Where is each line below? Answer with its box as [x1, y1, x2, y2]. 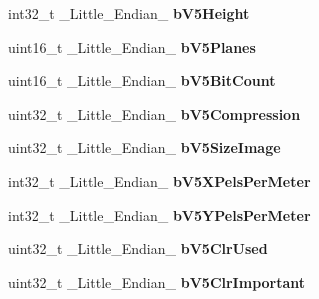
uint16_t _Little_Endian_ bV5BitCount [8, 70, 276, 91]
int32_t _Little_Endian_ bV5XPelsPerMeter [8, 170, 311, 191]
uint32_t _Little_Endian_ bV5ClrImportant [8, 271, 306, 292]
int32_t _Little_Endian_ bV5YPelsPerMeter [8, 204, 311, 225]
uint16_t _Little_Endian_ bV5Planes [8, 36, 256, 57]
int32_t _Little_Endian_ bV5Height [8, 3, 250, 23]
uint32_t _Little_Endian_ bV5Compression [8, 103, 301, 124]
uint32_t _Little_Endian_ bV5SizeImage [8, 137, 281, 158]
